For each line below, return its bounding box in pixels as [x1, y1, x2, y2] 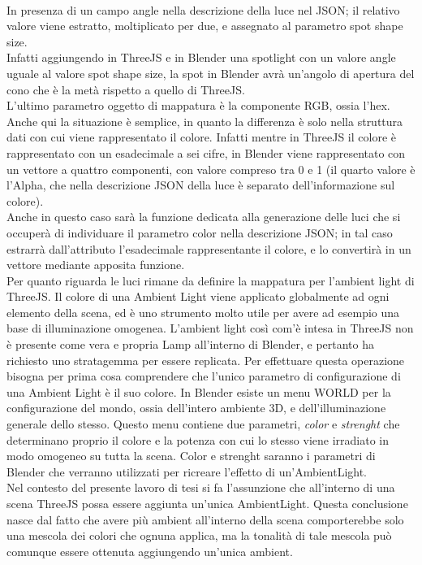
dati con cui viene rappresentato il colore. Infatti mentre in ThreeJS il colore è [6, 128, 396, 146]
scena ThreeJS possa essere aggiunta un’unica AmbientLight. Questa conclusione [6, 495, 408, 511]
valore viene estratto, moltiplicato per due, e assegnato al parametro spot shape [6, 17, 403, 34]
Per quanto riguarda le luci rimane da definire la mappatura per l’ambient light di [6, 272, 415, 289]
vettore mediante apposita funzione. [6, 256, 185, 273]
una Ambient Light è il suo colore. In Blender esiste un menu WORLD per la [6, 383, 391, 400]
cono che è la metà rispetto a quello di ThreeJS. [6, 80, 245, 98]
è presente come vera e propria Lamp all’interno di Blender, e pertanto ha [6, 336, 374, 353]
